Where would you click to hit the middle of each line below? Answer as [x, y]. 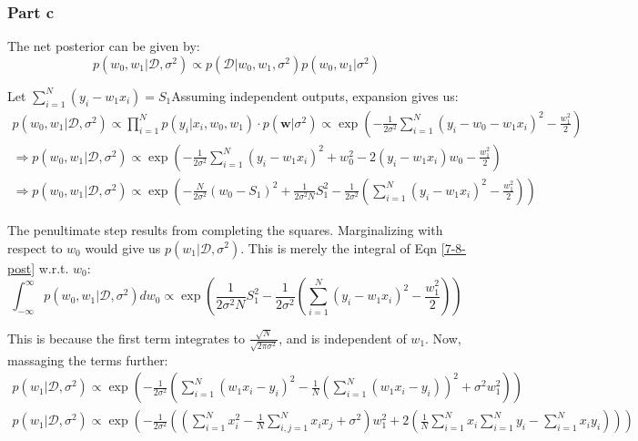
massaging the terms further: [88, 359]
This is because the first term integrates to [127, 338]
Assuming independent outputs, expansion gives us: [315, 95]
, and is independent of [343, 338]
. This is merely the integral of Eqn [339, 247]
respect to [35, 247]
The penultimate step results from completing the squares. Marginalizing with [225, 229]
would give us [123, 247]
